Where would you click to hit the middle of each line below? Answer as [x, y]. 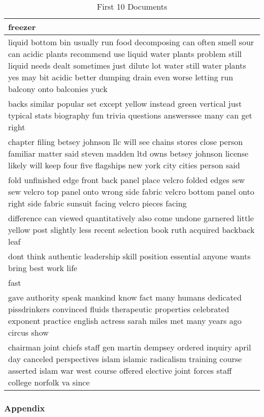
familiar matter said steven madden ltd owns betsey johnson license [128, 153]
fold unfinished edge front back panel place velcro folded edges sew [127, 180]
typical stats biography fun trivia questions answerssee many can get [130, 115]
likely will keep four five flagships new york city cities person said [124, 165]
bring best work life [43, 268]
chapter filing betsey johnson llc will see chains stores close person [126, 142]
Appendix [25, 408]
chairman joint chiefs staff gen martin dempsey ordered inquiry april [130, 347]
